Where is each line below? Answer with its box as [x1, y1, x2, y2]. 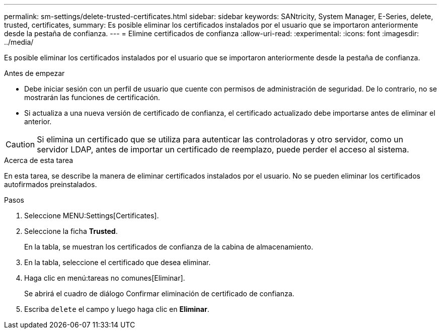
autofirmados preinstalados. [4, 180, 97, 189]
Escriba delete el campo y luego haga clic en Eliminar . [24, 305, 209, 313]
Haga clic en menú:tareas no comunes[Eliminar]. [24, 274, 185, 282]
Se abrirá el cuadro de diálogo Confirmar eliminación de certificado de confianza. [24, 289, 295, 298]
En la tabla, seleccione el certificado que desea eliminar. [24, 258, 211, 267]
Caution [6, 139, 35, 149]
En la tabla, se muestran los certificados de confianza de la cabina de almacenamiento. [24, 242, 313, 251]
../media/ [4, 38, 34, 46]
